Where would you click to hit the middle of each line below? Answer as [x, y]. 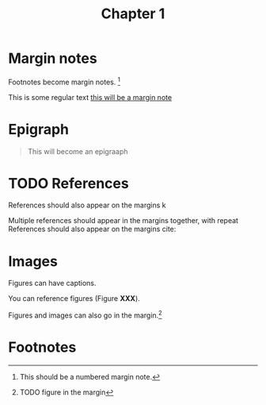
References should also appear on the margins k [87, 205]
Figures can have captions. [52, 283]
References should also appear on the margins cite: [92, 229]
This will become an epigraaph [78, 151]
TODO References [68, 183]
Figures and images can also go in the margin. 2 [85, 314]
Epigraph [39, 129]
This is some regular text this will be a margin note [90, 97]
